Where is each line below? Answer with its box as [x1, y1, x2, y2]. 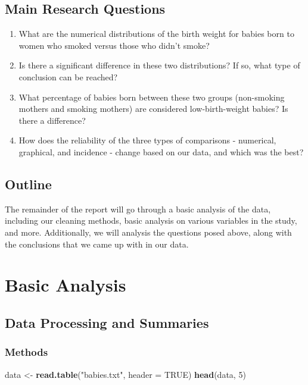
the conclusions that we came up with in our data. [5, 237, 189, 250]
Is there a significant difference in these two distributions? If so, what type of [18, 59, 300, 71]
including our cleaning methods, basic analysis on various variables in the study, [5, 214, 297, 227]
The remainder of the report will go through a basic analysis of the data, [5, 202, 271, 215]
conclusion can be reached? [18, 70, 118, 83]
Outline [5, 174, 52, 193]
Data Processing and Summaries [5, 313, 209, 331]
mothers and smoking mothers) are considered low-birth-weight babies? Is [18, 102, 288, 115]
